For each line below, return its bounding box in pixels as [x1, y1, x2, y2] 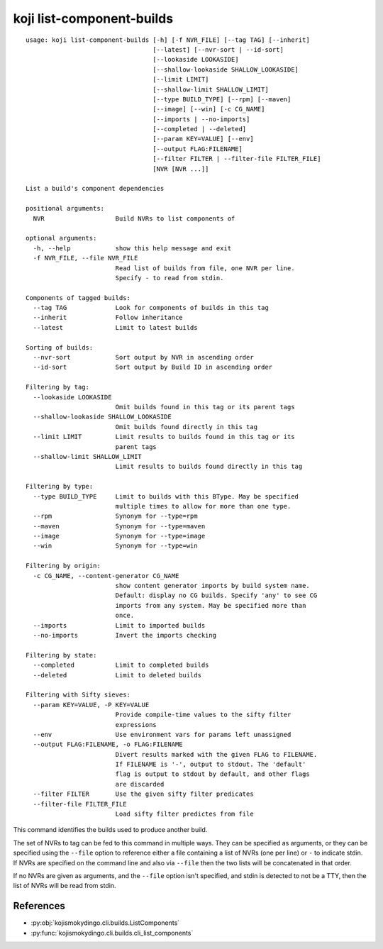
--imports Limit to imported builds [33, 621, 206, 629]
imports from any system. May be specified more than [115, 601, 306, 609]
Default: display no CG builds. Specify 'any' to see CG [115, 592, 318, 599]
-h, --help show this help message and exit [33, 244, 232, 252]
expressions [115, 721, 157, 728]
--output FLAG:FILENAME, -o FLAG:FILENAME [33, 740, 184, 748]
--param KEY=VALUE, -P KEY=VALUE [33, 701, 150, 709]
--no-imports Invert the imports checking [33, 631, 216, 639]
